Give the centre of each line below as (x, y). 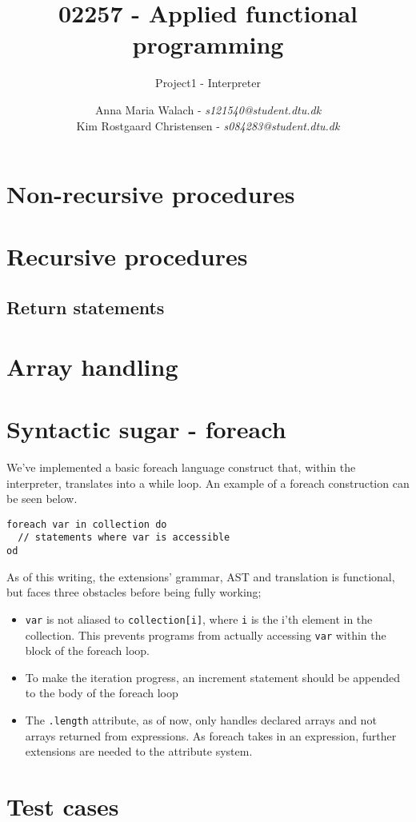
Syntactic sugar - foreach (146, 429)
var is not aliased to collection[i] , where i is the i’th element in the (199, 618)
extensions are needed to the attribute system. (139, 751)
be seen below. (42, 499)
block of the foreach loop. (88, 650)
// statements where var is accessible (124, 538)
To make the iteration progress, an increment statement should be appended (213, 677)
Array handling (92, 366)
